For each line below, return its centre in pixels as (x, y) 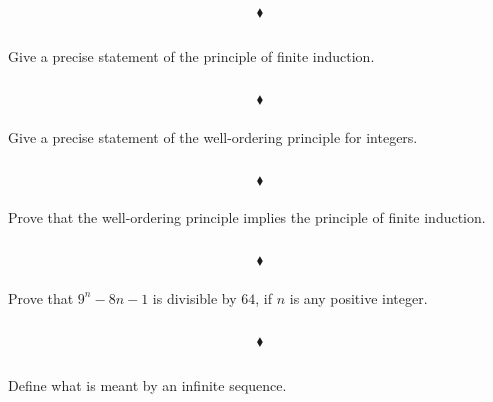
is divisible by (194, 297)
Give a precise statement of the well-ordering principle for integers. (213, 136)
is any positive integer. (358, 297)
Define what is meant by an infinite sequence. (147, 384)
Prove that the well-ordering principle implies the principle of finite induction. (247, 217)
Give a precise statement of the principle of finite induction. (191, 56)
